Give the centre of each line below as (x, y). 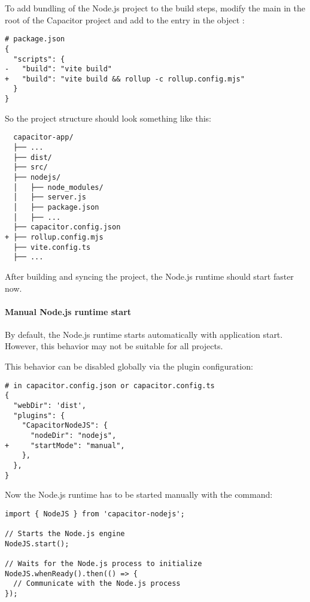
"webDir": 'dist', (50, 405)
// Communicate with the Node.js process (97, 584)
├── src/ (31, 167)
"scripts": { (39, 59)
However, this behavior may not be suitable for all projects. (114, 346)
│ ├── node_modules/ (58, 187)
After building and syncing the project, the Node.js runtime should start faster (149, 276)
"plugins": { (39, 415)
